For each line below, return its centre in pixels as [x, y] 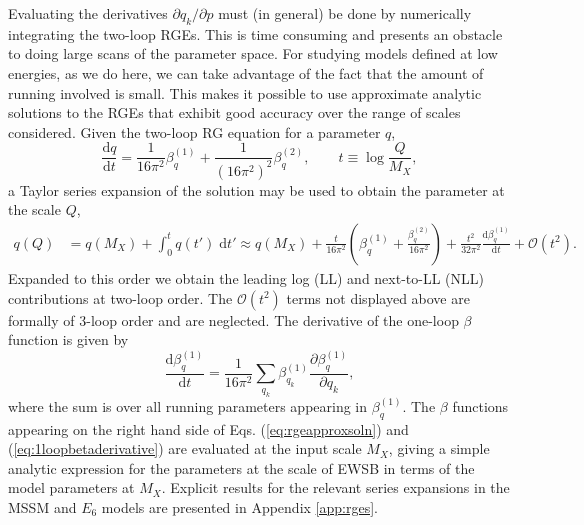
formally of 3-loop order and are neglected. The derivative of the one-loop [233, 319]
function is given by [68, 339]
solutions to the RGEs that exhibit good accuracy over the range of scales [234, 112]
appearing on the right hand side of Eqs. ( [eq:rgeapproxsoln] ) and [208, 428]
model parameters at [71, 487]
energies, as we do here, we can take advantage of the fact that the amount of [246, 72]
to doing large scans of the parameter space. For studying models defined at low [253, 53]
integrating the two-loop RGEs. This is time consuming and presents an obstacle [255, 33]
